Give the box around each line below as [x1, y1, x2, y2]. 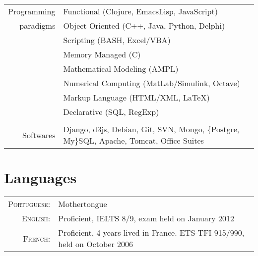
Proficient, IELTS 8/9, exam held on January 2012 [58, 212, 235, 224]
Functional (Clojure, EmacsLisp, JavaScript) [63, 5, 218, 17]
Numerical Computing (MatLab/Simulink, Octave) [63, 77, 240, 89]
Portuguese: [8, 198, 51, 210]
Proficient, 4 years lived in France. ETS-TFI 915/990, [58, 227, 245, 239]
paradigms [19, 20, 56, 31]
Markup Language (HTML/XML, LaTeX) [63, 92, 210, 103]
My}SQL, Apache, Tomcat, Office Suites [63, 135, 204, 146]
